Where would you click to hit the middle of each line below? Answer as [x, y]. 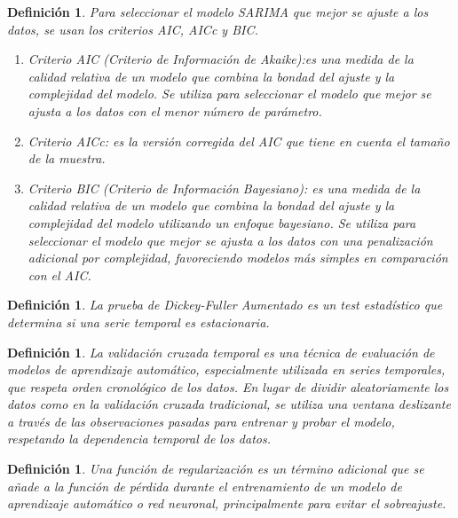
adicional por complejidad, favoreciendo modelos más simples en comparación [238, 258]
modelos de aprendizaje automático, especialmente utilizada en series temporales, [226, 369]
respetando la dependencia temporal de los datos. [139, 439]
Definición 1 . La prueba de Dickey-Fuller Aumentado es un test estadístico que [225, 305]
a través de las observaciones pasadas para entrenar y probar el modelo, [201, 421]
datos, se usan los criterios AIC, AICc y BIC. [133, 29]
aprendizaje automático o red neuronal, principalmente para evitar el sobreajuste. [227, 503]
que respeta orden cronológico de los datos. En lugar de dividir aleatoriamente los [228, 386]
